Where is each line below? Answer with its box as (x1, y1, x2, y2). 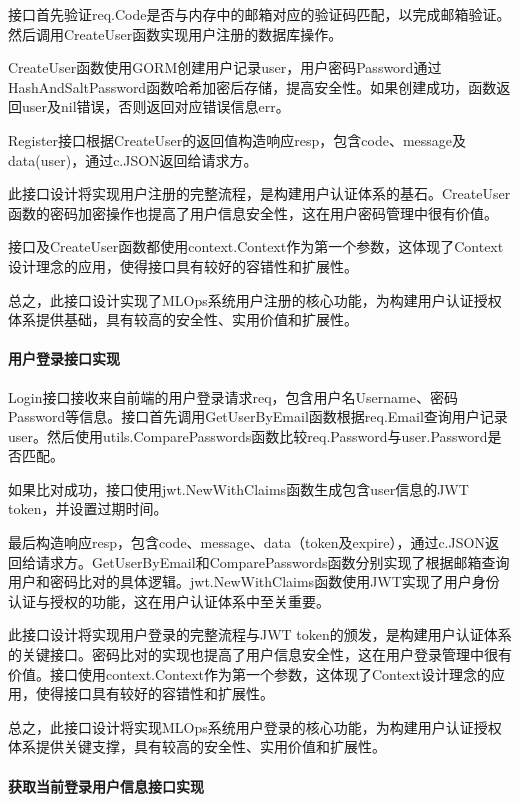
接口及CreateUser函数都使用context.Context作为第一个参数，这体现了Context (8, 236, 504, 257)
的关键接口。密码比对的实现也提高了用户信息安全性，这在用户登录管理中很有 (8, 644, 512, 665)
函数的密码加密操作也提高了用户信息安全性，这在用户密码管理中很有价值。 (8, 202, 498, 223)
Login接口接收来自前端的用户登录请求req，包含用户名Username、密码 (8, 386, 458, 407)
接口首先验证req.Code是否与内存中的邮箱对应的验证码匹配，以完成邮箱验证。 (8, 4, 511, 24)
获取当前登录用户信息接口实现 (8, 775, 204, 796)
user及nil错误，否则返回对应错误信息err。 (21, 96, 290, 117)
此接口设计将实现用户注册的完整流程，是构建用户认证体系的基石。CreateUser (8, 183, 511, 204)
